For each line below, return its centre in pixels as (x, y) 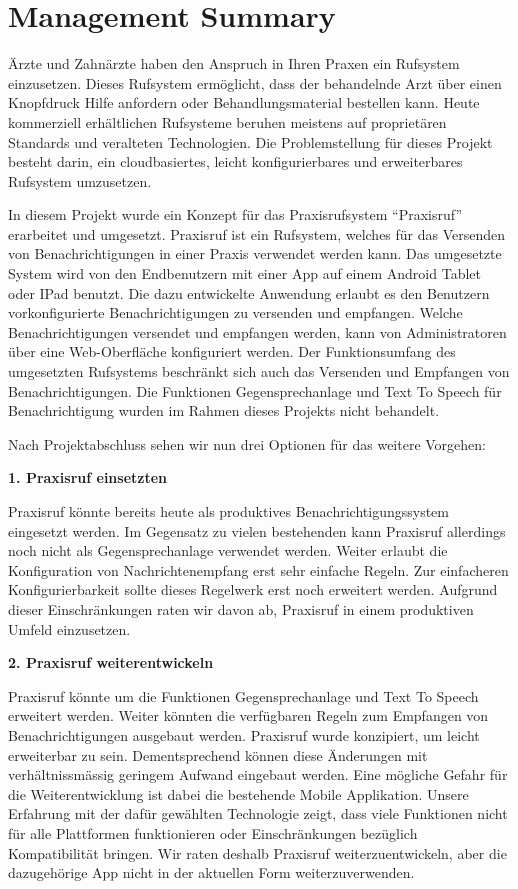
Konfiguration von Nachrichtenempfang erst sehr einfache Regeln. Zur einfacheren (258, 569)
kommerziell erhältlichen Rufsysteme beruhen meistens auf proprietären (227, 121)
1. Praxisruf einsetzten (88, 477)
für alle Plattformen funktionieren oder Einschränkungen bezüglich (213, 832)
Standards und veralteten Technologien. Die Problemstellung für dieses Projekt (250, 141)
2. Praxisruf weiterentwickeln (111, 662)
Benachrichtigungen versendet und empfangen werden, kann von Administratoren (257, 331)
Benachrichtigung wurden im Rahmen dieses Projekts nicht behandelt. (224, 410)
